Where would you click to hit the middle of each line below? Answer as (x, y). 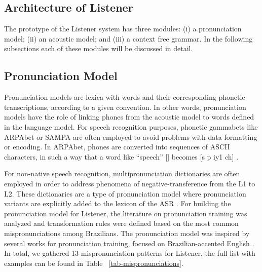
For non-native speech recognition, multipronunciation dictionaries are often (122, 173)
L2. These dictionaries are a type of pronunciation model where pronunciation (125, 193)
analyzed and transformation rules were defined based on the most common (121, 223)
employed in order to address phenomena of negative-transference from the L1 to (130, 183)
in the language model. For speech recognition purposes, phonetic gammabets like (131, 126)
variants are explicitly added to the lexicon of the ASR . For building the (118, 203)
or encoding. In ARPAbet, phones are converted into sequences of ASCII (117, 147)
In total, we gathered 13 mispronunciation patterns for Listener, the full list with (130, 253)
